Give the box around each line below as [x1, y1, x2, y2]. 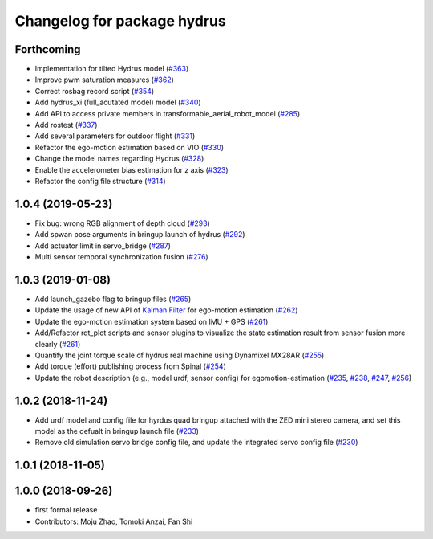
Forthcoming [14, 43, 81, 56]
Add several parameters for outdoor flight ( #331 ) [34, 131, 196, 141]
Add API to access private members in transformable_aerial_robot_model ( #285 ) [34, 108, 301, 118]
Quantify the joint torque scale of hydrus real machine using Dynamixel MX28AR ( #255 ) [34, 350, 325, 360]
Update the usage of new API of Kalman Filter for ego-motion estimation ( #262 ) [34, 305, 298, 315]
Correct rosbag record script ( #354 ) [34, 86, 155, 96]
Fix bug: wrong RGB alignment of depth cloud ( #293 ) [34, 218, 210, 228]
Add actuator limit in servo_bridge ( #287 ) [34, 241, 172, 251]
